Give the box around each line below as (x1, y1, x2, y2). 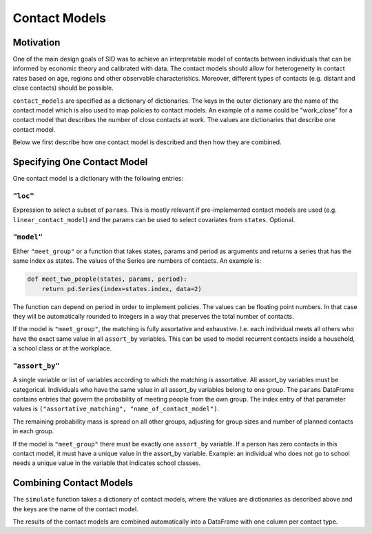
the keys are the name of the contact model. (12, 504, 138, 513)
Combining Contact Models (12, 477, 134, 489)
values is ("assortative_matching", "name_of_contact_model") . (12, 404, 220, 413)
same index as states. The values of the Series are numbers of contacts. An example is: (12, 257, 262, 265)
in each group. (12, 427, 54, 435)
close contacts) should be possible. (12, 83, 114, 92)
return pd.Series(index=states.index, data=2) (41, 285, 203, 293)
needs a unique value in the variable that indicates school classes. (12, 459, 201, 467)
